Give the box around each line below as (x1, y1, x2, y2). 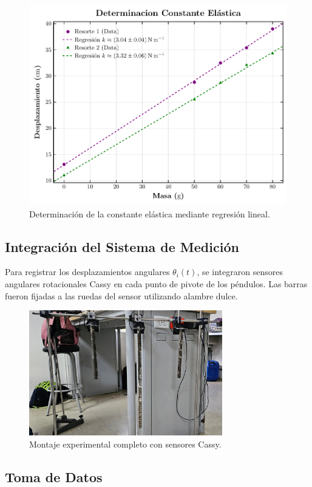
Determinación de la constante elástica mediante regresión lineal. (29, 207, 270, 220)
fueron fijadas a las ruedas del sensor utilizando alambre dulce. (5, 289, 238, 302)
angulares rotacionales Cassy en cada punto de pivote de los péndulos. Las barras (5, 278, 308, 290)
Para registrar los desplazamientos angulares (5, 265, 170, 278)
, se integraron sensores (197, 265, 283, 278)
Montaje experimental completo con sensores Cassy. (29, 437, 222, 450)
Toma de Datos (5, 467, 103, 486)
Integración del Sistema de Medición (5, 237, 239, 256)
